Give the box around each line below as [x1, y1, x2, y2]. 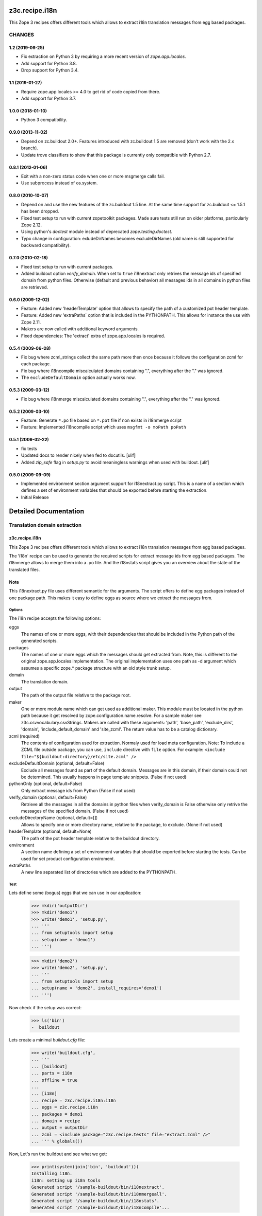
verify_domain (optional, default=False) [9, 794, 87, 800]
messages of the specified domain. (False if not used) [21, 808, 129, 814]
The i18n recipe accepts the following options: [9, 615, 101, 621]
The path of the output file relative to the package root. [21, 692, 131, 698]
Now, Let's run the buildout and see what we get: [9, 1151, 107, 1157]
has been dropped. [21, 208, 59, 214]
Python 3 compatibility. [21, 117, 67, 123]
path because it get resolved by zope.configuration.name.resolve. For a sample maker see [21, 713, 202, 718]
